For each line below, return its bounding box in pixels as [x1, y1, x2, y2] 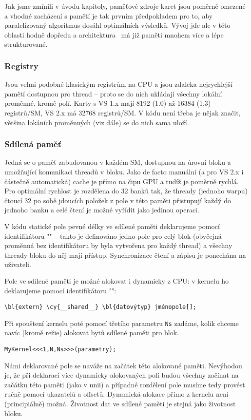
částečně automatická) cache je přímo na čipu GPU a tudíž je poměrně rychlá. [4, 176, 239, 186]
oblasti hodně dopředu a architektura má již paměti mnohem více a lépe [4, 29, 224, 39]
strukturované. [4, 39, 48, 49]
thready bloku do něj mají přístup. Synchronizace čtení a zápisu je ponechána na [4, 249, 246, 260]
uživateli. [4, 259, 31, 269]
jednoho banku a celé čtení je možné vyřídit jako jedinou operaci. [4, 205, 199, 215]
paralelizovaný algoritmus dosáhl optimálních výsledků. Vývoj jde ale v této [4, 20, 231, 30]
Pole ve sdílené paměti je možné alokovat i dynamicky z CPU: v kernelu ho [4, 275, 229, 286]
